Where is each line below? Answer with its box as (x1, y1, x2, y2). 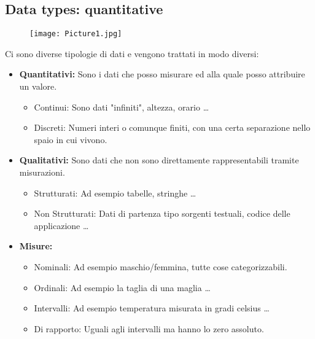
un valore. (19, 80, 57, 93)
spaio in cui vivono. (34, 133, 107, 146)
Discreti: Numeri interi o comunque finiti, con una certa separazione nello (34, 121, 311, 134)
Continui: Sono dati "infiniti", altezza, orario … (34, 100, 209, 113)
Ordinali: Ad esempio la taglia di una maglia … (34, 281, 211, 294)
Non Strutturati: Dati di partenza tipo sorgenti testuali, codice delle (34, 207, 290, 220)
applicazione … (34, 219, 89, 232)
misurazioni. (19, 166, 65, 179)
